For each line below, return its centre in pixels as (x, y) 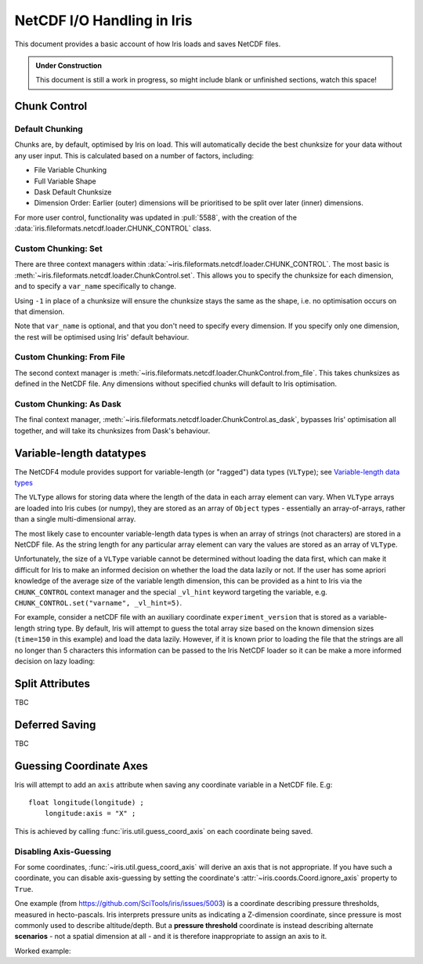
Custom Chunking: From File (70, 357)
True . (24, 889)
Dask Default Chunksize (73, 192)
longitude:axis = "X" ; (90, 813)
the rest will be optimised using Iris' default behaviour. (102, 336)
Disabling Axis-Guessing (63, 851)
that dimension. (40, 311)
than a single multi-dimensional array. (75, 519)
